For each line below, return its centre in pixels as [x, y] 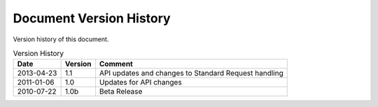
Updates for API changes [140, 83]
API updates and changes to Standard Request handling [191, 73]
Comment [116, 64]
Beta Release [121, 92]
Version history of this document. [61, 39]
